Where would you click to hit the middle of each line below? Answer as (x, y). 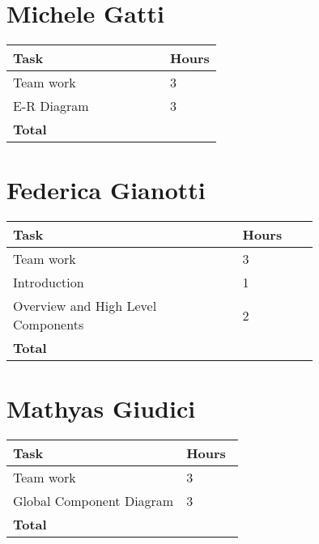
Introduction (49, 283)
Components (49, 325)
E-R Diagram (51, 106)
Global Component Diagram (94, 501)
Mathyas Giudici (101, 408)
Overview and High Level (85, 306)
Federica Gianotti (106, 190)
